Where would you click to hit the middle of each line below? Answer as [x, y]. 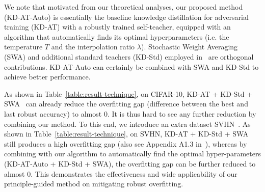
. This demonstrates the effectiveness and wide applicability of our [134, 173]
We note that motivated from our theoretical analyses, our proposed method [124, 7]
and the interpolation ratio [93, 47]
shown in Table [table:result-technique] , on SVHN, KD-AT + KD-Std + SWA [126, 134]
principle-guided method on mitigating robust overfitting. [94, 184]
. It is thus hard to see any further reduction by [182, 113]
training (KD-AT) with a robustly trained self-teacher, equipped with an [117, 27]
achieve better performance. [47, 77]
